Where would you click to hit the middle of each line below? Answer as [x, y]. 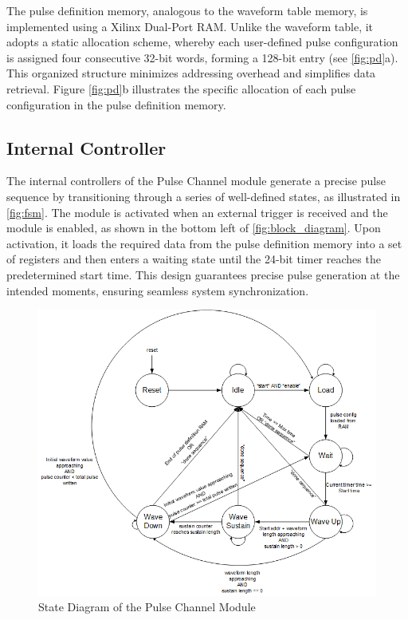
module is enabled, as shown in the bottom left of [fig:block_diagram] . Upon [194, 228]
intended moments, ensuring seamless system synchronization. [158, 290]
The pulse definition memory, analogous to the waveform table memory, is [187, 10]
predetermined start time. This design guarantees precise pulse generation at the [203, 274]
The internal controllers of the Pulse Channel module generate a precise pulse [196, 181]
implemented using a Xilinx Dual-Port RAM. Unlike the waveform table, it [190, 26]
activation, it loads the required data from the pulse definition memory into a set [204, 243]
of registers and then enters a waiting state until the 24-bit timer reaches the [194, 259]
